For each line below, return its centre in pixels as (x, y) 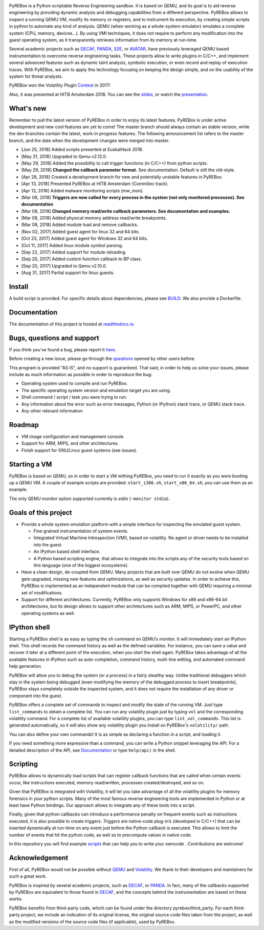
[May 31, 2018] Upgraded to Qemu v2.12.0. (64, 156)
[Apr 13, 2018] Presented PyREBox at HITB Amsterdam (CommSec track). (95, 184)
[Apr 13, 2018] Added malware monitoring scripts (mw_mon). (82, 190)
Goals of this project (41, 512)
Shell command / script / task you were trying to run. (74, 397)
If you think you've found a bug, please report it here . (63, 349)
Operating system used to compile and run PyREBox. (75, 384)
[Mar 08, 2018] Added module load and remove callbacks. (80, 225)
